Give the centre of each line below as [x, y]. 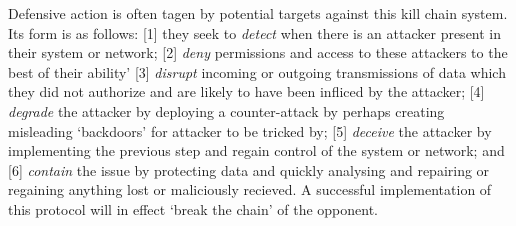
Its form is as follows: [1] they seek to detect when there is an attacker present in [255, 32]
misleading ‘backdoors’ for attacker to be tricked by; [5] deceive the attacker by [250, 130]
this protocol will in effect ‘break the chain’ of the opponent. [193, 208]
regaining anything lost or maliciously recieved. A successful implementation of [250, 189]
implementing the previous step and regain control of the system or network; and [256, 150]
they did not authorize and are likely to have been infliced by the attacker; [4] [246, 91]
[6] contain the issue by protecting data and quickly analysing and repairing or [249, 169]
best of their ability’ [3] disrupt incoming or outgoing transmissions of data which [257, 71]
